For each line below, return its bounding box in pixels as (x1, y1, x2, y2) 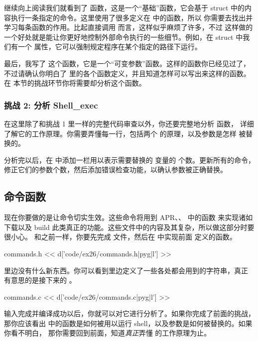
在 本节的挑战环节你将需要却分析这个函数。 (4, 78, 146, 88)
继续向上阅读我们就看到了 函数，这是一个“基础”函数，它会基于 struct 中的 (4, 2, 245, 12)
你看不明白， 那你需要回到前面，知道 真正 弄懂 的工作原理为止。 (4, 328, 211, 338)
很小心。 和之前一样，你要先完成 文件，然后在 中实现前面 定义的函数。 (4, 231, 237, 242)
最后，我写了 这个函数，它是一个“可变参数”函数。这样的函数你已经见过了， (4, 58, 250, 68)
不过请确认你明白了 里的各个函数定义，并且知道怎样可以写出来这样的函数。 (4, 68, 251, 78)
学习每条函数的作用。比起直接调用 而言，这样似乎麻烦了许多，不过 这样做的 (4, 22, 253, 32)
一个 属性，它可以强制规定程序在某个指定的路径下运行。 (17, 41, 202, 52)
